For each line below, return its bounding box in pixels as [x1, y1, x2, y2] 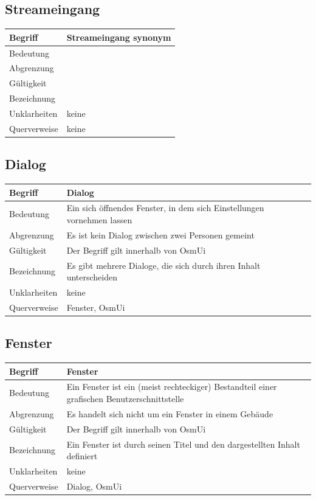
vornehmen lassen [66, 214, 132, 226]
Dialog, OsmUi [66, 479, 122, 492]
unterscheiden [66, 271, 117, 283]
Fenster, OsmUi [66, 300, 125, 313]
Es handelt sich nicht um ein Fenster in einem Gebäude [66, 407, 273, 420]
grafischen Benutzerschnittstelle [66, 392, 184, 405]
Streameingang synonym [66, 30, 171, 43]
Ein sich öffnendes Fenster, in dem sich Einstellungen [66, 201, 264, 214]
